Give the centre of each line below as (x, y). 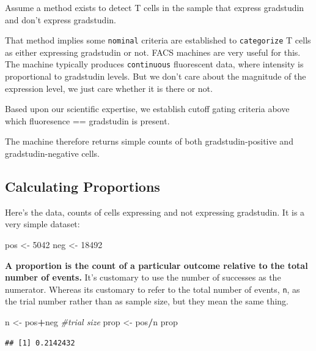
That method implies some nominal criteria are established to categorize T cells (158, 40)
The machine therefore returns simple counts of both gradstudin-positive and (149, 141)
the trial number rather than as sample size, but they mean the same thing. (147, 301)
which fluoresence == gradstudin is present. (87, 120)
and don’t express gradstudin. (61, 19)
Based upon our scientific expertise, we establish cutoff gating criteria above (147, 109)
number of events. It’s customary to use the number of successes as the (143, 277)
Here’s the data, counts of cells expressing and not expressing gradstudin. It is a (155, 212)
